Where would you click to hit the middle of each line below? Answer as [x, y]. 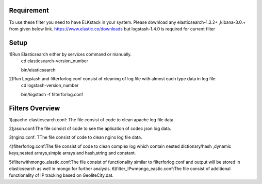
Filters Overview [34, 108]
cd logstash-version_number [50, 85]
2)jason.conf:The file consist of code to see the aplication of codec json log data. [90, 128]
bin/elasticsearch [38, 70]
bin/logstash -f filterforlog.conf [52, 94]
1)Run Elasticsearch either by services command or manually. [70, 54]
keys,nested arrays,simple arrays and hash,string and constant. [72, 153]
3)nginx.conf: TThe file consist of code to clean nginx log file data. [76, 137]
